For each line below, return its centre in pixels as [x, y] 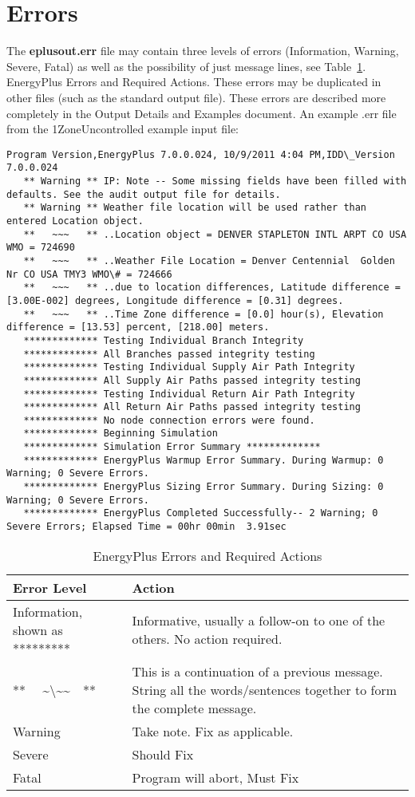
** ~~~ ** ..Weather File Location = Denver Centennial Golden [209, 260]
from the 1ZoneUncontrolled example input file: [123, 129]
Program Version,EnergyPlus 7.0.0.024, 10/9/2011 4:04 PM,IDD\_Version [201, 154]
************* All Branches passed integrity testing [169, 354]
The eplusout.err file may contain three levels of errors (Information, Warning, [203, 51]
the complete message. [194, 708]
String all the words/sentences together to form [265, 689]
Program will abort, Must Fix [215, 777]
